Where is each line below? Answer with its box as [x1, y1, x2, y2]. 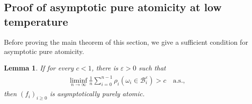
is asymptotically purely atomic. [49, 88, 145, 99]
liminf [70, 77, 87, 84]
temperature [4, 14, 68, 29]
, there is [91, 62, 118, 72]
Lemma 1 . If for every [4, 62, 74, 72]
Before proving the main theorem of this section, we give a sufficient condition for [4, 36, 248, 47]
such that [138, 62, 166, 72]
